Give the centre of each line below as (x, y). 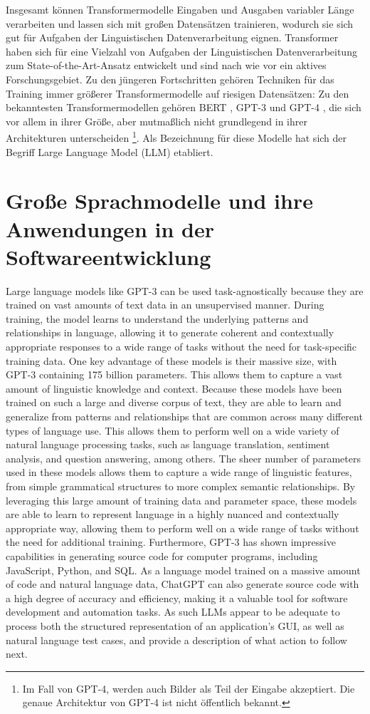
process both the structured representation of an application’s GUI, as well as (175, 625)
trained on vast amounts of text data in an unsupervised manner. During (165, 305)
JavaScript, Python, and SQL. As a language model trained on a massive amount (183, 570)
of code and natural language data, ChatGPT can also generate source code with (183, 584)
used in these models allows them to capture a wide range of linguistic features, (179, 472)
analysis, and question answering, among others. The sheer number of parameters (183, 458)
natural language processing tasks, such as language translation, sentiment (168, 444)
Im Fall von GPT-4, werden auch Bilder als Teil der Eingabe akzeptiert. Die (189, 688)
